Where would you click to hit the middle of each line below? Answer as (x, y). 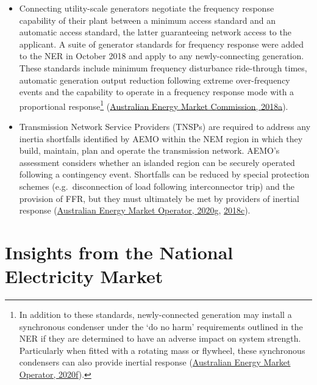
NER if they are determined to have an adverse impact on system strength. (160, 338)
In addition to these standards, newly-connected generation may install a (155, 315)
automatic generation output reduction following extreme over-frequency (155, 80)
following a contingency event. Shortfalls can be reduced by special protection (164, 174)
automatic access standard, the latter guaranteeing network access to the (155, 32)
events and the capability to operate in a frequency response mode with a (157, 92)
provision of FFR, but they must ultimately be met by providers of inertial (159, 198)
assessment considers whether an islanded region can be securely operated (157, 162)
